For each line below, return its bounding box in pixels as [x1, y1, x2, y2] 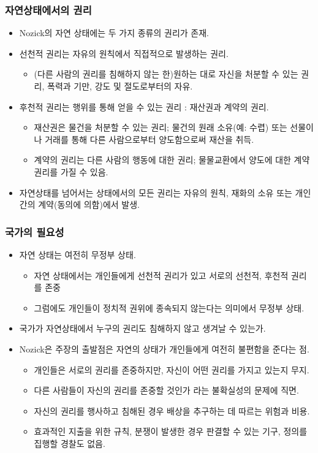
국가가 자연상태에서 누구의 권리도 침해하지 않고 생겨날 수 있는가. [19, 322, 266, 335]
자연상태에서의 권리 [5, 2, 92, 17]
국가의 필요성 [5, 224, 64, 239]
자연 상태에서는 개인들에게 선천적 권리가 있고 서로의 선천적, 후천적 [34, 268, 289, 281]
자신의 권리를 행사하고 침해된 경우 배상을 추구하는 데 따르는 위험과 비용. [34, 404, 310, 417]
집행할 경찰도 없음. [34, 436, 105, 449]
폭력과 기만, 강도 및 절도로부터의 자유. [47, 80, 193, 92]
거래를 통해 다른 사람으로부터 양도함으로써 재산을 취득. [45, 132, 254, 145]
